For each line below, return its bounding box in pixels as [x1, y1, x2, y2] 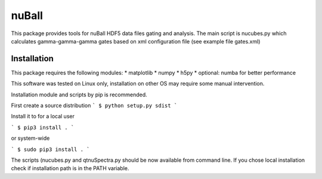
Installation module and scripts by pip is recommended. [11, 91, 147, 98]
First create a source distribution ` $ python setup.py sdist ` [11, 102, 178, 109]
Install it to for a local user [11, 113, 75, 120]
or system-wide [11, 134, 50, 142]
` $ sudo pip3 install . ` [11, 146, 90, 153]
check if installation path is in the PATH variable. [11, 165, 129, 172]
